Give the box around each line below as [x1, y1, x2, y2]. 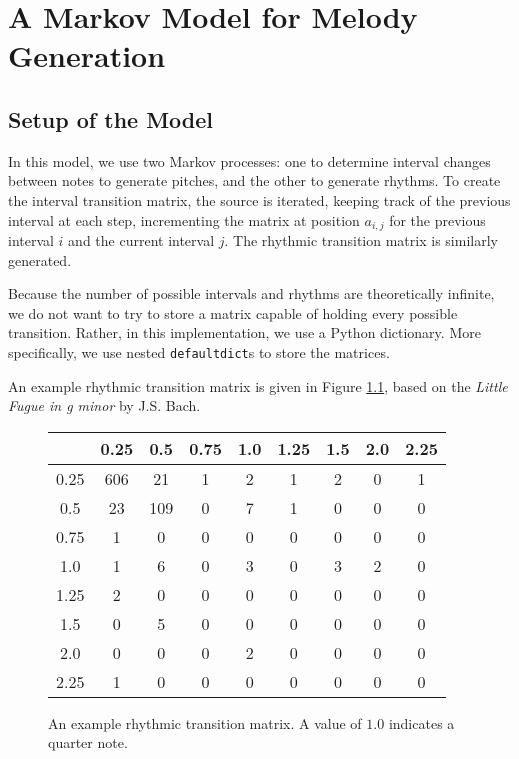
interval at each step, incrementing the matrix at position [8, 209, 360, 230]
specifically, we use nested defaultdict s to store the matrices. [8, 341, 390, 362]
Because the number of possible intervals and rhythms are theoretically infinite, [8, 283, 495, 304]
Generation [8, 35, 166, 76]
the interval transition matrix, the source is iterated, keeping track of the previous [8, 189, 511, 210]
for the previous [389, 209, 486, 230]
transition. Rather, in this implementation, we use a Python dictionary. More [8, 322, 481, 343]
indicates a [388, 712, 455, 733]
